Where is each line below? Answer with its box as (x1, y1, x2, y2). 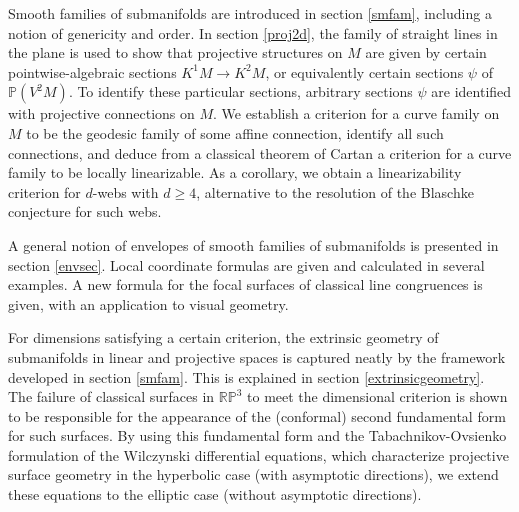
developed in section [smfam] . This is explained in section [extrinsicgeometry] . (8, 366, 485, 387)
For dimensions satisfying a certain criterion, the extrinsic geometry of (8, 327, 439, 348)
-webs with (92, 181, 159, 202)
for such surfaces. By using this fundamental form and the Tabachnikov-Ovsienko (8, 425, 507, 446)
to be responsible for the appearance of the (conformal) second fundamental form (8, 405, 506, 426)
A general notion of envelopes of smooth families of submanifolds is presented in (8, 234, 499, 255)
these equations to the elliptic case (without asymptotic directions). (8, 484, 422, 505)
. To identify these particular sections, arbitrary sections (68, 81, 413, 102)
